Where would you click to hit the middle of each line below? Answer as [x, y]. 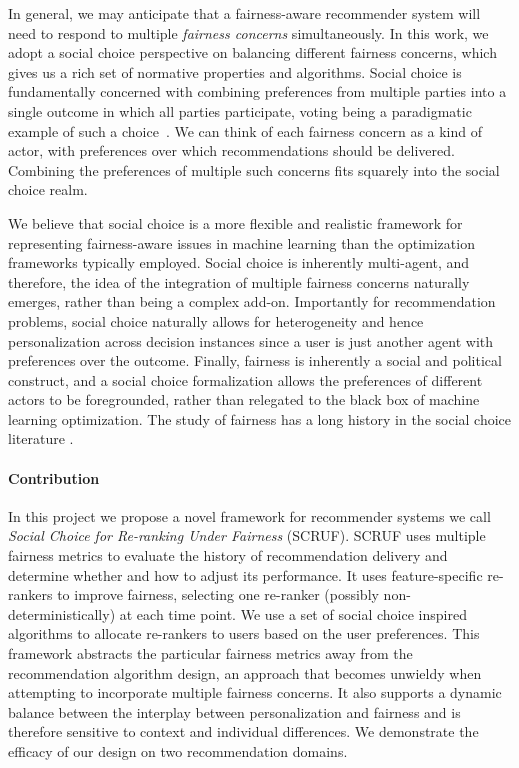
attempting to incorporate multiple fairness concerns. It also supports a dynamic [255, 692]
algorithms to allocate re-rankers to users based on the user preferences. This [244, 633]
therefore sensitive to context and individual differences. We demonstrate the [243, 731]
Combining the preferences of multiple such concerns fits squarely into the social [254, 169]
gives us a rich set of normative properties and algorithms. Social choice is [235, 71]
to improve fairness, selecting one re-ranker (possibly [218, 594]
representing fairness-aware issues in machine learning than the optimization [241, 242]
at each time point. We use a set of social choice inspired [293, 613]
